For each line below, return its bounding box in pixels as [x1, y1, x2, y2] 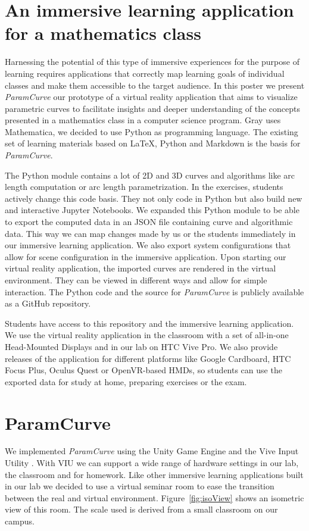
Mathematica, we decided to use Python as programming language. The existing [5, 125, 298, 138]
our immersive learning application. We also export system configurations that [5, 239, 291, 251]
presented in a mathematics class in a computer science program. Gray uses [5, 114, 281, 126]
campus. [5, 515, 35, 527]
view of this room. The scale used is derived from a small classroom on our [5, 503, 278, 516]
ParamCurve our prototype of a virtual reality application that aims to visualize [5, 90, 298, 103]
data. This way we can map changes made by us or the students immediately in [5, 227, 296, 239]
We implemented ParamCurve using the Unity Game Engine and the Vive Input [5, 445, 299, 457]
